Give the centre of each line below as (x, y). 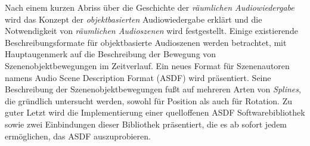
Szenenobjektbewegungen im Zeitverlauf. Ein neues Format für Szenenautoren (147, 65)
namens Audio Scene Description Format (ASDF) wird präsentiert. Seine (138, 77)
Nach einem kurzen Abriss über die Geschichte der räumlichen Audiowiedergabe (150, 7)
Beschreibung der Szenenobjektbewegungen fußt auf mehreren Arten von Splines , (153, 89)
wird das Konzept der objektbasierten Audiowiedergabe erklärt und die (134, 19)
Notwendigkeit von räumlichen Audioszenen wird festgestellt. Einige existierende (151, 31)
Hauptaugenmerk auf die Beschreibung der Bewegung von (111, 54)
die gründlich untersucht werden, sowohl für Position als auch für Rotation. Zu (148, 100)
